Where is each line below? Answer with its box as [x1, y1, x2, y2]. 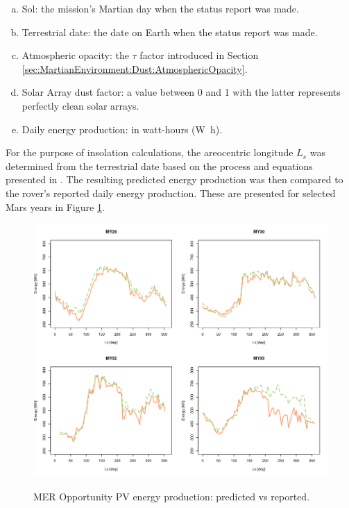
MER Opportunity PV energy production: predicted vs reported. [33, 489, 310, 504]
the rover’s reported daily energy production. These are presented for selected [6, 185, 336, 200]
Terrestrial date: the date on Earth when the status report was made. [22, 24, 318, 39]
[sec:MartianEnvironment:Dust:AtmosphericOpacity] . [22, 61, 248, 76]
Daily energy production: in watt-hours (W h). [22, 121, 223, 136]
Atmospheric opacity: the [22, 48, 129, 62]
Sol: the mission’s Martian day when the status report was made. [22, 1, 299, 15]
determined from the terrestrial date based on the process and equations [6, 158, 313, 173]
